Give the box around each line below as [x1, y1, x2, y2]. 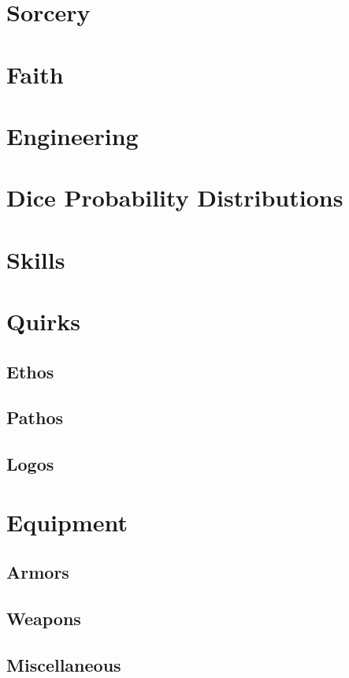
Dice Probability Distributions [6, 181, 343, 214]
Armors [6, 560, 69, 584]
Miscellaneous [6, 652, 121, 676]
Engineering [6, 119, 139, 151]
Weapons [6, 606, 81, 631]
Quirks [6, 305, 80, 337]
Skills [6, 243, 65, 275]
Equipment [6, 505, 128, 538]
